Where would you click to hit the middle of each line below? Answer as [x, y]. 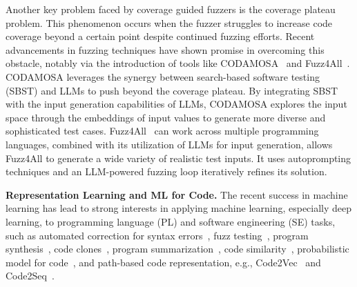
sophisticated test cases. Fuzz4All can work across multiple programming [162, 131]
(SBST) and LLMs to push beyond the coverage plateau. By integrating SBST [172, 90]
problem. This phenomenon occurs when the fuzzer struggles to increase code [169, 22]
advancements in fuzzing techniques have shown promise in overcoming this [165, 49]
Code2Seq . [30, 276]
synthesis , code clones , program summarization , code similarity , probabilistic [177, 249]
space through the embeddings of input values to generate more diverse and [166, 117]
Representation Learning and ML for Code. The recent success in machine [177, 194]
